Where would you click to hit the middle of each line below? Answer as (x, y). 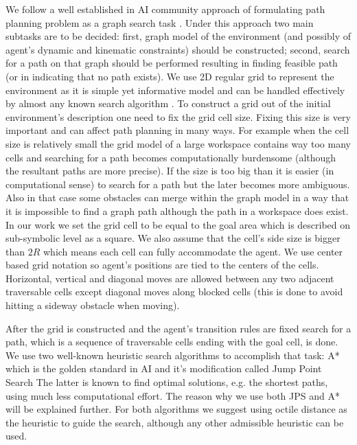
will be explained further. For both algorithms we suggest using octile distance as (176, 409)
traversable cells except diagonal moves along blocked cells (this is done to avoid (174, 292)
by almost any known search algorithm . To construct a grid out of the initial (168, 103)
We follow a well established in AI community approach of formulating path (165, 9)
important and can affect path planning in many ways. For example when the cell (177, 130)
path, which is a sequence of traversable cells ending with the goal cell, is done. (172, 342)
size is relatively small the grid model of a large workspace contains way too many (178, 143)
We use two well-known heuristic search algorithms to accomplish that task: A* (173, 355)
